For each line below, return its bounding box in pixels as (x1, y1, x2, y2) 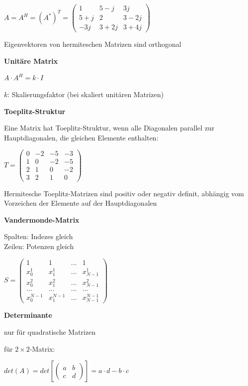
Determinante (4, 310, 52, 320)
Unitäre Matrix (4, 55, 58, 66)
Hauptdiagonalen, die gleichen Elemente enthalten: (4, 132, 159, 142)
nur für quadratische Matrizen (4, 327, 96, 337)
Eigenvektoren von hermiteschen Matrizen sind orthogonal (4, 39, 181, 49)
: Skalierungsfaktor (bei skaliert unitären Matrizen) (7, 89, 164, 99)
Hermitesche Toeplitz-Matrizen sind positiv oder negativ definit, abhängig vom (4, 188, 244, 198)
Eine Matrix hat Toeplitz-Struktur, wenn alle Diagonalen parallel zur (4, 123, 215, 133)
